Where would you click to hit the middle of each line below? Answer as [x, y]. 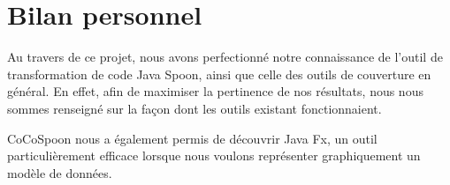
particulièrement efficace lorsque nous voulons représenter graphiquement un [214, 155]
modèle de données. [60, 172]
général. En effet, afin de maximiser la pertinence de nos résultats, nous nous [215, 91]
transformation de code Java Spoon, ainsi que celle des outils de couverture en [219, 74]
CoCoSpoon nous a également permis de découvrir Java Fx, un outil [192, 138]
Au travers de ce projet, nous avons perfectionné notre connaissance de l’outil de [225, 57]
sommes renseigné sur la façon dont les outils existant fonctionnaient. [194, 108]
